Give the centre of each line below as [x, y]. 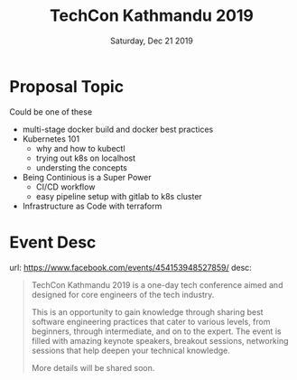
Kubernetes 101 [51, 139]
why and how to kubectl [80, 148]
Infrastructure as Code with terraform [92, 206]
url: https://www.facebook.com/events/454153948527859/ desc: [131, 267]
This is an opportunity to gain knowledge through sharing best [147, 311]
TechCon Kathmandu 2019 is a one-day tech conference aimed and [157, 284]
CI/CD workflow [65, 187]
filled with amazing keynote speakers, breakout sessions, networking [160, 340]
